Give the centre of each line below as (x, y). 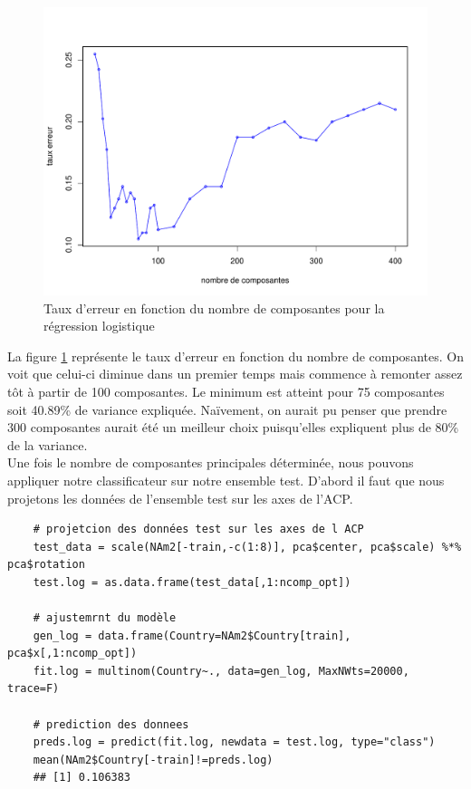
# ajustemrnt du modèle (105, 618)
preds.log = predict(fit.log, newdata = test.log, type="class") (234, 742)
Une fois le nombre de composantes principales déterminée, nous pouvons (211, 462)
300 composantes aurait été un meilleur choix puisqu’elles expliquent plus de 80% (233, 427)
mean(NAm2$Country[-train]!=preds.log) (153, 760)
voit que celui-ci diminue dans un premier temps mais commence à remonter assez (235, 374)
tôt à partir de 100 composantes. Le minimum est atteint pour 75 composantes (226, 391)
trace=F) (34, 689)
